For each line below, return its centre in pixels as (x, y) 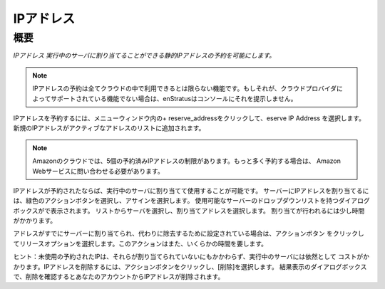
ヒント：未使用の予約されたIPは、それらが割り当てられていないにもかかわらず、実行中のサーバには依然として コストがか (191, 257)
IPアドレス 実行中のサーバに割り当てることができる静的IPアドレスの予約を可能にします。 (144, 56)
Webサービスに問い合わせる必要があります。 (98, 171)
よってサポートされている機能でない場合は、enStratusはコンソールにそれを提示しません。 (165, 98)
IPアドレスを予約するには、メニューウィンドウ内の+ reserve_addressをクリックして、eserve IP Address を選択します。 (189, 118)
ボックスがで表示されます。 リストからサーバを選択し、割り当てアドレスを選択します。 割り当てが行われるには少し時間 (189, 211)
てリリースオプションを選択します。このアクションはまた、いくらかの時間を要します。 (140, 243)
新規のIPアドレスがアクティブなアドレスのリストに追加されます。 (109, 128)
